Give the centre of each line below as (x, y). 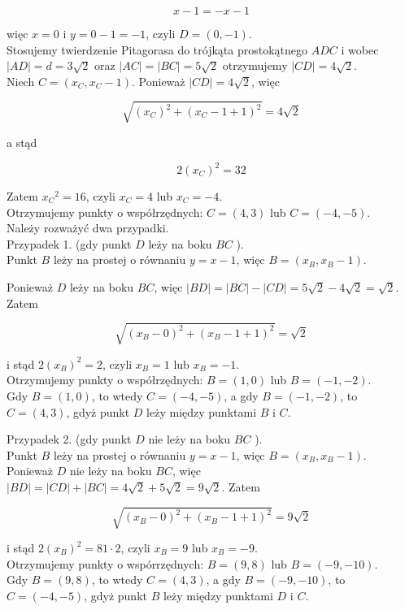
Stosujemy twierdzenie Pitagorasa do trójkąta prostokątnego (157, 49)
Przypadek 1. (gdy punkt (69, 243)
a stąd (22, 142)
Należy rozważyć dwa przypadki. (88, 228)
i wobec (360, 49)
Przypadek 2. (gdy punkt (69, 439)
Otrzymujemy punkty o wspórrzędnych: (105, 563)
